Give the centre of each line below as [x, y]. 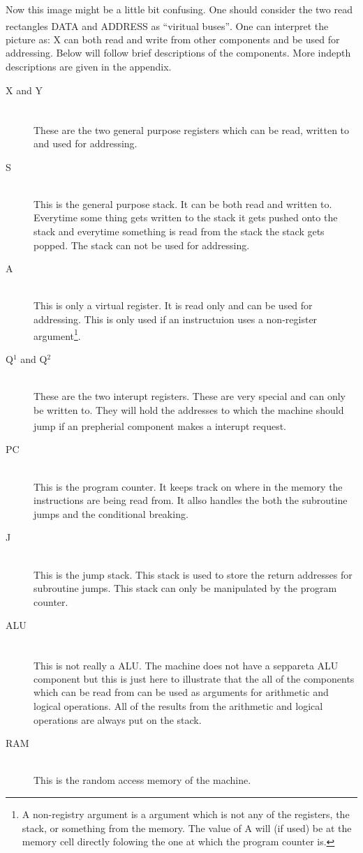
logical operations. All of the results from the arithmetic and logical [178, 706]
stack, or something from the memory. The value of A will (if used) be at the [187, 828]
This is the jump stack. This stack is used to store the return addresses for [193, 574]
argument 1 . [57, 334]
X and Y [24, 90]
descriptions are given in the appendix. [89, 67]
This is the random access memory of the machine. [142, 780]
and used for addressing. [86, 143]
